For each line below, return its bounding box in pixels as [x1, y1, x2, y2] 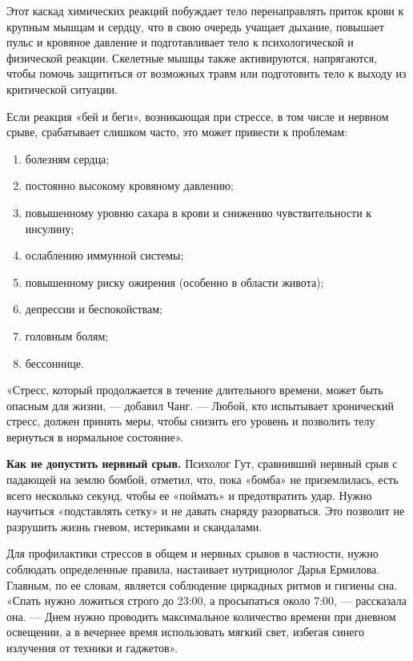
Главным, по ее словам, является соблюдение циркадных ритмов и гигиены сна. [6, 576, 398, 593]
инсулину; [25, 220, 74, 236]
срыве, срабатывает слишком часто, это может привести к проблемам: [6, 123, 348, 140]
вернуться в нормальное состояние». [6, 428, 184, 445]
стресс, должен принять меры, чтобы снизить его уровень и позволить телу [6, 413, 375, 429]
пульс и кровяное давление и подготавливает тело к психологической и [6, 34, 354, 50]
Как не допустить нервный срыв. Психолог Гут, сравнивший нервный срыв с [6, 455, 398, 472]
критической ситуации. [6, 80, 118, 97]
